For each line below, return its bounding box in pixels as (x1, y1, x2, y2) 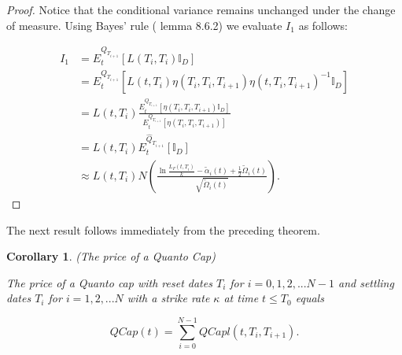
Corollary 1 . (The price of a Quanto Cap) (6, 248, 216, 264)
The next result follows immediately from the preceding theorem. (6, 221, 320, 238)
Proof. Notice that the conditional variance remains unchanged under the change (6, 2, 396, 17)
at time (223, 290, 259, 306)
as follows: (298, 17, 349, 33)
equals (295, 290, 324, 306)
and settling (337, 274, 394, 290)
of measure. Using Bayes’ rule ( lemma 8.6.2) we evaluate (6, 17, 282, 33)
